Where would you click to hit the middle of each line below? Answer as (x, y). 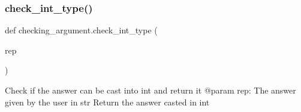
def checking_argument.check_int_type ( (81, 30)
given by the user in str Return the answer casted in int (107, 102)
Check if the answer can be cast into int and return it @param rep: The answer (150, 90)
